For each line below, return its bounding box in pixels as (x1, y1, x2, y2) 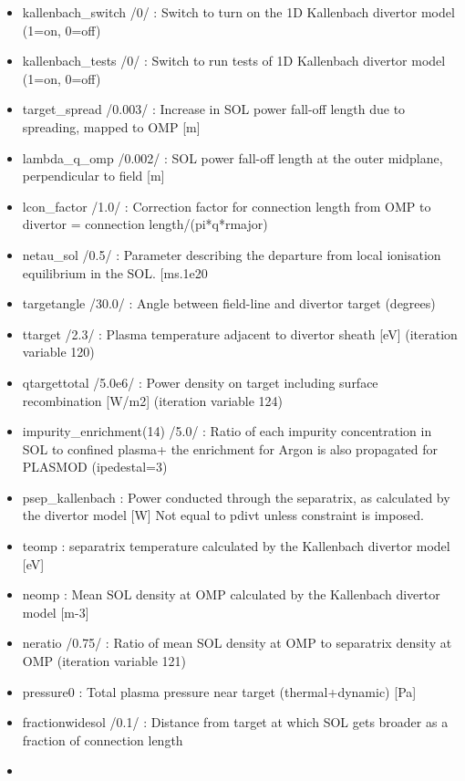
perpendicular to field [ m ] (22, 166, 165, 185)
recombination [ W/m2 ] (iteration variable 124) (22, 390, 284, 410)
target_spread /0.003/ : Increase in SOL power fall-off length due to (22, 99, 406, 119)
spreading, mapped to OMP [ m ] (22, 117, 201, 136)
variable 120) (22, 342, 95, 361)
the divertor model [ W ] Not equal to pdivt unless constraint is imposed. (22, 505, 424, 525)
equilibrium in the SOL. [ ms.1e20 (22, 263, 208, 282)
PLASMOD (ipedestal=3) (22, 457, 168, 476)
